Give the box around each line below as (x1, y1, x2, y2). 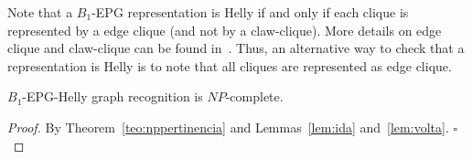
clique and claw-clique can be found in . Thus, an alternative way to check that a (7, 38, 465, 58)
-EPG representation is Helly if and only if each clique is (91, 3, 409, 21)
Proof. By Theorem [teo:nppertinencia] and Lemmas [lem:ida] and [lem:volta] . (7, 117, 449, 136)
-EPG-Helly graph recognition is (22, 87, 203, 106)
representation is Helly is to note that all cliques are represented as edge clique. (7, 56, 452, 75)
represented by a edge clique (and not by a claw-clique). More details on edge (7, 20, 442, 39)
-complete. (225, 87, 284, 106)
